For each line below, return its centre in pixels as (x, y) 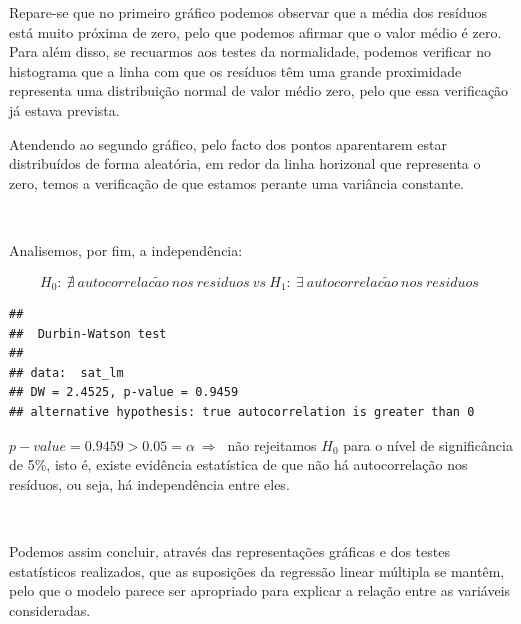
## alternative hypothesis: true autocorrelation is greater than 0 (242, 411)
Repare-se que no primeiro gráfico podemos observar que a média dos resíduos (248, 12)
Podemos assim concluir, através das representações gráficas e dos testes (229, 550)
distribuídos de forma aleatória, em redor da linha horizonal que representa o (245, 163)
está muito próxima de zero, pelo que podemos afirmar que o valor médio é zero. (255, 31)
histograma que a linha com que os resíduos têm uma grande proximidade (235, 70)
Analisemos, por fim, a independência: (126, 249)
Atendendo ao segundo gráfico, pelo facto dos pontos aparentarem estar (228, 143)
